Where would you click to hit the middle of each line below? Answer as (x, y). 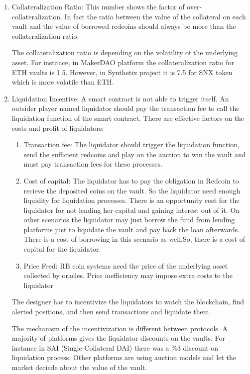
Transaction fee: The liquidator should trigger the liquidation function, (131, 144)
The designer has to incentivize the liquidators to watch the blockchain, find (128, 302)
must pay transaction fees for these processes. (93, 164)
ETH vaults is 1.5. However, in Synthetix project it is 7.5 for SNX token (122, 72)
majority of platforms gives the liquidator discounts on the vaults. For (118, 338)
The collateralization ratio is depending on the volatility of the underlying (125, 52)
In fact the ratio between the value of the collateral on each (155, 16)
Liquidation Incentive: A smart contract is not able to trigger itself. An (120, 98)
